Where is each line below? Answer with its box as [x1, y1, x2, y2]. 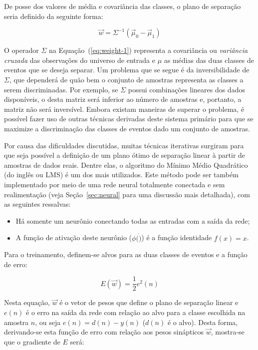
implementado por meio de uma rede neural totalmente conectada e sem [4, 179, 225, 189]
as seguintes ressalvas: [4, 199, 71, 209]
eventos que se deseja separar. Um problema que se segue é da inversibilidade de [4, 64, 250, 75]
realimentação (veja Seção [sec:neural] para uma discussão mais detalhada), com [4, 189, 250, 199]
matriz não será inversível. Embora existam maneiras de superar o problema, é [4, 103, 245, 114]
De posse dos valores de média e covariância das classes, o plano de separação [4, 1, 241, 11]
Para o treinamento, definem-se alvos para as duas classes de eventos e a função [4, 249, 248, 260]
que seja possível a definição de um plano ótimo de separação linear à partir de [4, 150, 246, 160]
